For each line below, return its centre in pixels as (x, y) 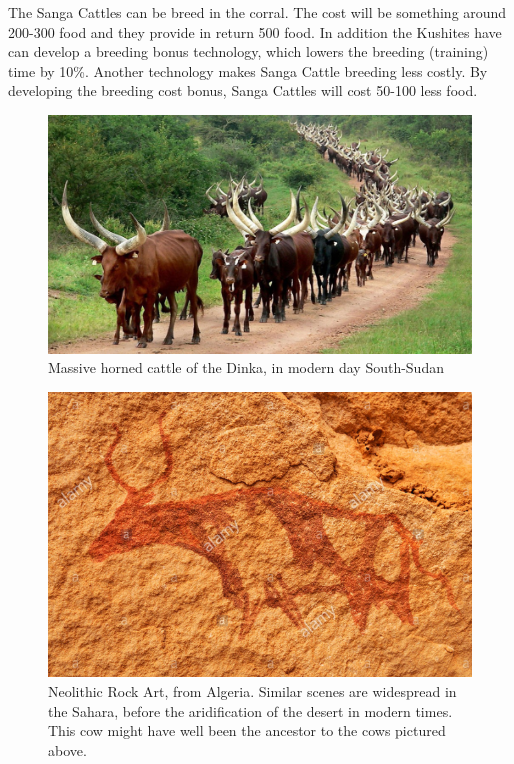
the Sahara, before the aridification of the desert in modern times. (250, 710)
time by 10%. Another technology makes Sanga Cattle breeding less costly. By (248, 70)
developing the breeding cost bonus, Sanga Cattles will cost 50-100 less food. (243, 90)
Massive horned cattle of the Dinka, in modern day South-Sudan (246, 367)
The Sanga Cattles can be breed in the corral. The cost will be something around (257, 12)
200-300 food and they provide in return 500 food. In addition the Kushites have (255, 31)
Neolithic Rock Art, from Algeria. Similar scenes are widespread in (252, 690)
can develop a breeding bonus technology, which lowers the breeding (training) (248, 51)
